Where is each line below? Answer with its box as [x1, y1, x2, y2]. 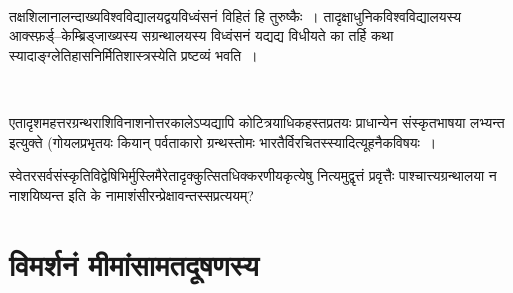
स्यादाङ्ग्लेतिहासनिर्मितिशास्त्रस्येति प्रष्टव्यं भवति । [9, 44, 258, 65]
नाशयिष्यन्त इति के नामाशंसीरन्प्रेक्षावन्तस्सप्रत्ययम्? [9, 184, 254, 205]
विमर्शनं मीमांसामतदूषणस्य [9, 243, 259, 284]
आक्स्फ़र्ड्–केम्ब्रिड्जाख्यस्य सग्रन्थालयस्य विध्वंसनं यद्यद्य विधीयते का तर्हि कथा [9, 25, 394, 46]
